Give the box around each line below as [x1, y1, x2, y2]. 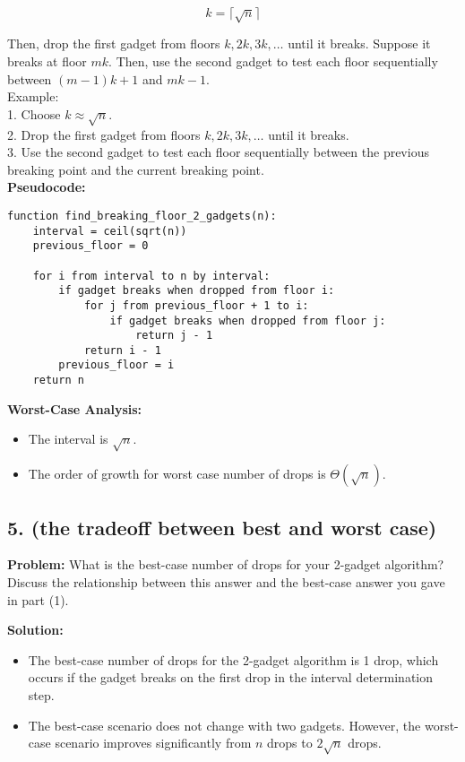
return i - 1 [83, 343, 161, 357]
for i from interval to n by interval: [32, 269, 271, 282]
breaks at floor [7, 51, 87, 70]
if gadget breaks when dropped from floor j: [109, 314, 386, 327]
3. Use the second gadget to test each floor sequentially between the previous [7, 143, 429, 161]
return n [32, 374, 84, 387]
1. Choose [7, 104, 61, 123]
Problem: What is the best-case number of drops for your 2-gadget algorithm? [7, 555, 444, 574]
